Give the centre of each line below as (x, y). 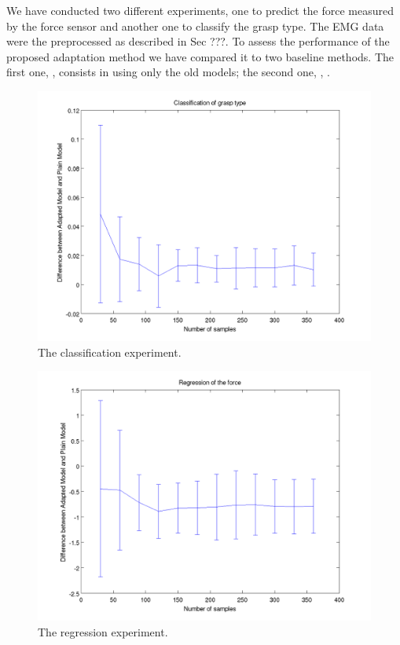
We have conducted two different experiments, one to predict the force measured (200, 10)
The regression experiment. (103, 631)
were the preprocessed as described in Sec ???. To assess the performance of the (198, 41)
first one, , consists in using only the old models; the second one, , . (169, 72)
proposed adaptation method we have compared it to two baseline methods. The (200, 56)
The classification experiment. (110, 352)
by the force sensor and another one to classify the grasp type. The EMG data (195, 26)
